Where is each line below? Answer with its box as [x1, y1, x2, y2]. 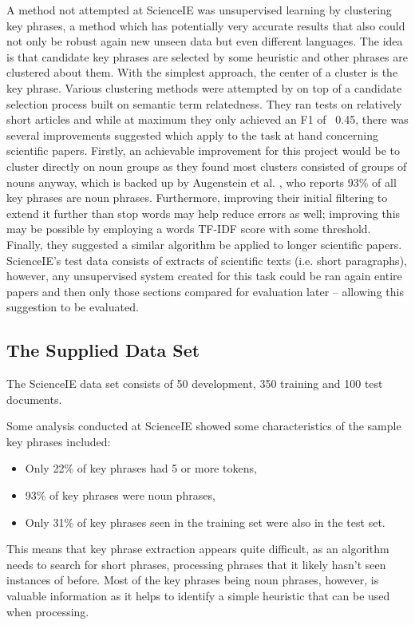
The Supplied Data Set [6, 338, 200, 362]
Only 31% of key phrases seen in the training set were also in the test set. [25, 513, 385, 530]
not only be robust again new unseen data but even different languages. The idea [6, 33, 403, 49]
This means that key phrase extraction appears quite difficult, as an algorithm [6, 540, 389, 557]
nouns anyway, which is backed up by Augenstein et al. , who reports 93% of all [6, 173, 397, 190]
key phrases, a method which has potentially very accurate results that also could [6, 17, 405, 34]
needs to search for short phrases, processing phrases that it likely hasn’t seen [6, 556, 386, 572]
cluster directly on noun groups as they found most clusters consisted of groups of [6, 157, 407, 174]
